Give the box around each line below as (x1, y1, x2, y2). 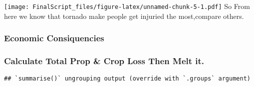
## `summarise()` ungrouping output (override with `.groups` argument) (4, 75, 251, 83)
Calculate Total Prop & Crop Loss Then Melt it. (4, 55, 205, 67)
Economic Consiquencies (4, 32, 104, 44)
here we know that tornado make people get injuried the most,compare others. (4, 10, 244, 21)
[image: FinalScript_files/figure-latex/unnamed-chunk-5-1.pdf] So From (4, 1, 250, 11)
